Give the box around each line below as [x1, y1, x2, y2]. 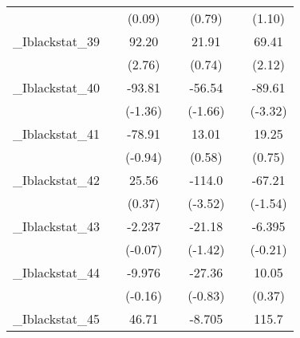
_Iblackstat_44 [13, 263, 100, 281]
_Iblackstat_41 [13, 124, 100, 143]
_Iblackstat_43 [13, 217, 100, 235]
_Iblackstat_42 [13, 171, 100, 189]
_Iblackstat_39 [13, 32, 100, 50]
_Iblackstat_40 [13, 78, 100, 96]
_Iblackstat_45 [13, 309, 100, 328]
